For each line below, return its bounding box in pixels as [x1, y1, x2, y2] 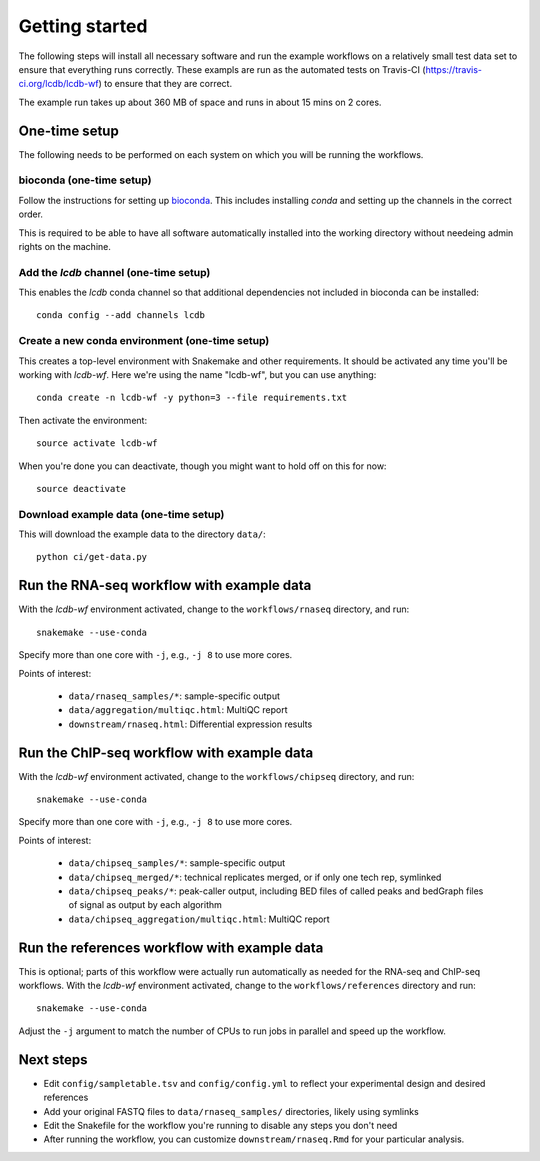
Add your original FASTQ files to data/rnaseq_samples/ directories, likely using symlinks [43, 1105, 419, 1117]
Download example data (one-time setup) [18, 507, 225, 521]
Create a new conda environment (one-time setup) [18, 334, 270, 348]
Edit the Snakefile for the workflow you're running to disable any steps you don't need [43, 1119, 398, 1131]
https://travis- [425, 63, 482, 75]
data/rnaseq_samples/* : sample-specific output [68, 690, 280, 702]
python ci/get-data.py [36, 551, 148, 563]
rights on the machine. [18, 240, 112, 252]
